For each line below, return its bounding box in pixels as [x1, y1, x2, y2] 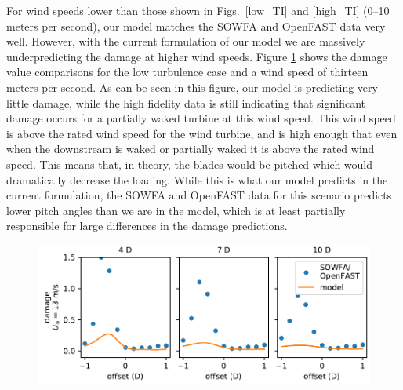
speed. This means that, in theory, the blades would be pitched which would [6, 155, 373, 172]
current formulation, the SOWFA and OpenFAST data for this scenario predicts [6, 187, 392, 203]
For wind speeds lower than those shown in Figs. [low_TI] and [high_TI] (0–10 [6, 2, 390, 18]
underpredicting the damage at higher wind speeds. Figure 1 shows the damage [6, 48, 387, 64]
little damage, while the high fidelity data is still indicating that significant [6, 94, 365, 111]
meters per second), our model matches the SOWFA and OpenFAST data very [6, 17, 386, 34]
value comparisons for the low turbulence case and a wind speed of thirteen [6, 64, 369, 80]
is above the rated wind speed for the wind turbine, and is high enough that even [6, 125, 398, 141]
